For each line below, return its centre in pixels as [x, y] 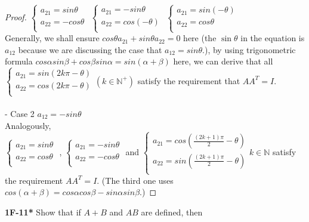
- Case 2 [20, 114]
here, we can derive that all [223, 61]
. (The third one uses [135, 180]
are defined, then [172, 212]
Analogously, [28, 125]
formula [19, 61]
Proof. [16, 17]
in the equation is [273, 38]
